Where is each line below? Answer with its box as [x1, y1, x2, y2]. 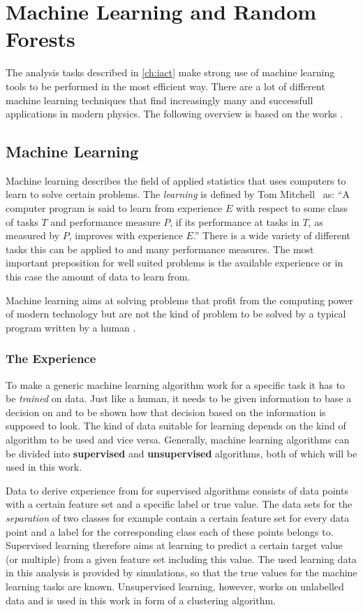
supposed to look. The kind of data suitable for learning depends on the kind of [6, 418, 346, 433]
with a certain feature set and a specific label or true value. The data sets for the [6, 497, 353, 511]
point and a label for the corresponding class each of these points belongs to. [6, 524, 334, 539]
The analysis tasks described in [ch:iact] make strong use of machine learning [6, 65, 335, 80]
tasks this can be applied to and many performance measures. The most [6, 241, 314, 256]
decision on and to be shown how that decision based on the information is [6, 404, 326, 419]
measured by [6, 228, 60, 243]
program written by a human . [6, 320, 136, 334]
